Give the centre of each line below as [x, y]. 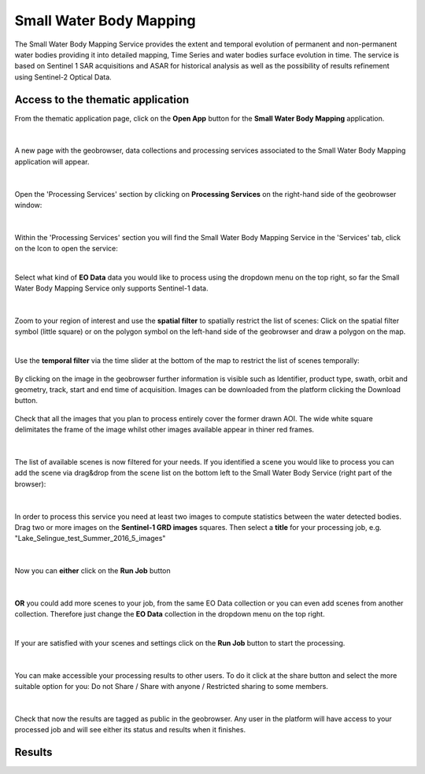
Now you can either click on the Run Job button [92, 571]
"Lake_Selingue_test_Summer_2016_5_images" [90, 539]
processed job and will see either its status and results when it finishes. [130, 730]
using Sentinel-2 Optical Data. [63, 77]
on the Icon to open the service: [66, 249]
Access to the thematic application [102, 100]
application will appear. [52, 161]
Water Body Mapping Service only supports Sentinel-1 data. [111, 288]
